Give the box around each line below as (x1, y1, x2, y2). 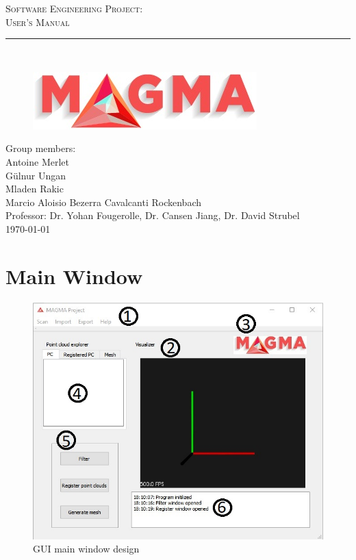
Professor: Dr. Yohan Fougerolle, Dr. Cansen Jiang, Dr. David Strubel (5, 208, 300, 222)
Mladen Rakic (5, 181, 64, 196)
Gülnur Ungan (5, 168, 66, 182)
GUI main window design (33, 542, 140, 556)
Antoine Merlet (5, 154, 69, 168)
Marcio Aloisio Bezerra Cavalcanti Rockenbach (5, 194, 201, 209)
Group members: (5, 141, 76, 155)
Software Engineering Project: (5, 1, 143, 15)
